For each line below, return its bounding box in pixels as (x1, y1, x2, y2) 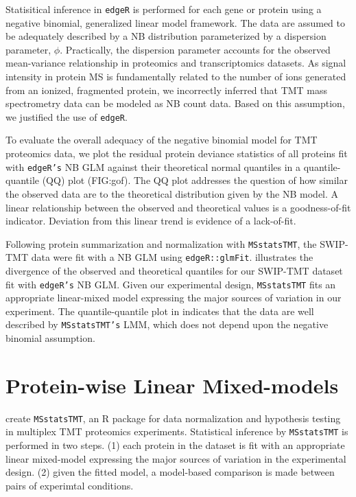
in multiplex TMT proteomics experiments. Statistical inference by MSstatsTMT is (5, 424, 348, 439)
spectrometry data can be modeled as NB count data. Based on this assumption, (5, 96, 345, 111)
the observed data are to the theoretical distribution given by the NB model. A (5, 186, 339, 200)
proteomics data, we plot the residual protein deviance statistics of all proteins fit (5, 146, 348, 161)
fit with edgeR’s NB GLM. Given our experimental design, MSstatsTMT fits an (5, 277, 336, 291)
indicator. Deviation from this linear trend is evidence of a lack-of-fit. (5, 213, 296, 228)
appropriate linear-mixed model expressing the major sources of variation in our (5, 290, 342, 305)
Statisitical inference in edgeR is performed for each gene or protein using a (5, 2, 322, 16)
